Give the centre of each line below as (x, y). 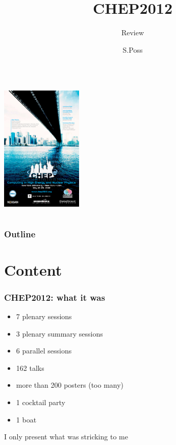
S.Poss (133, 49)
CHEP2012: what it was (55, 297)
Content (33, 269)
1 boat (26, 419)
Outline (20, 233)
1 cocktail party (41, 402)
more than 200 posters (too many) (70, 385)
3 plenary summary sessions (59, 333)
